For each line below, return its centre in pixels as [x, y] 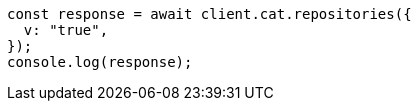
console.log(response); [100, 62]
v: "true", [66, 30]
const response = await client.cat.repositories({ [209, 14]
